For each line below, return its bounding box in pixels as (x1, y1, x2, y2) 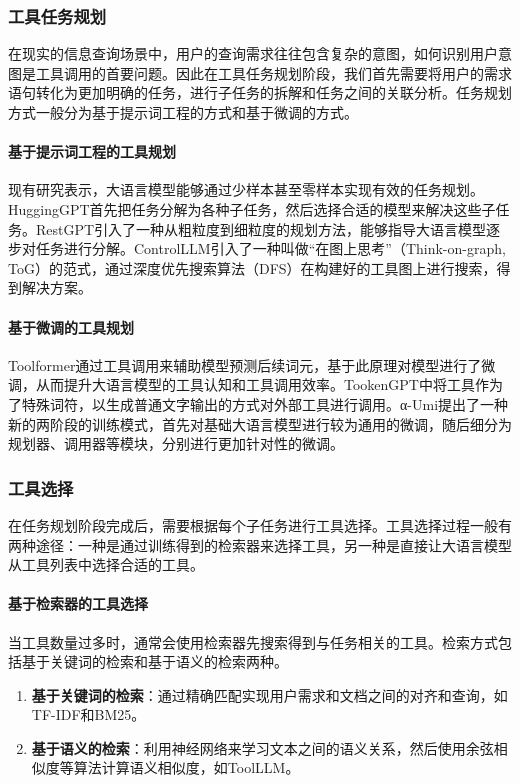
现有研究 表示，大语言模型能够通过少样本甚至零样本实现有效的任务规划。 (8, 179, 484, 200)
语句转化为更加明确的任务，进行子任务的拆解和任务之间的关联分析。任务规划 (8, 82, 512, 103)
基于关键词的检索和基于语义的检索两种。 (21, 651, 288, 672)
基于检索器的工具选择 (8, 593, 148, 614)
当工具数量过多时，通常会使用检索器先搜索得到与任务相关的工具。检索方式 (8, 631, 498, 652)
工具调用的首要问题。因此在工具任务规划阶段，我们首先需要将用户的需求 (35, 62, 512, 83)
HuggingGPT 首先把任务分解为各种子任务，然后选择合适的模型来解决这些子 (8, 198, 496, 219)
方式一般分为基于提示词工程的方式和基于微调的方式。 (8, 102, 358, 122)
